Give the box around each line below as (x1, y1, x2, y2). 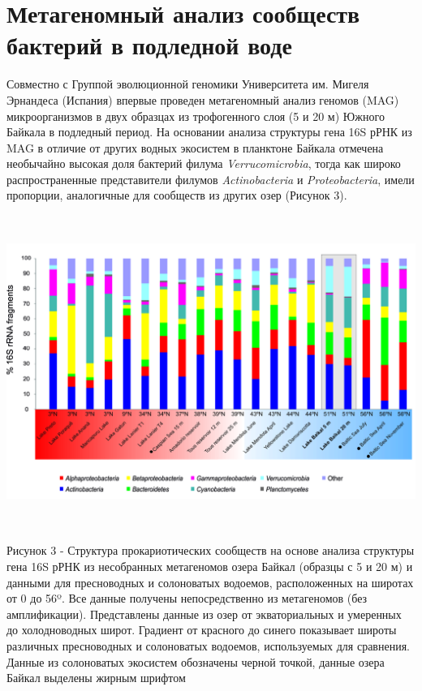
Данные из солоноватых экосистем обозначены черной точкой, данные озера (6, 653, 385, 670)
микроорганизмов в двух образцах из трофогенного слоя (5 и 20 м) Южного (6, 107, 385, 124)
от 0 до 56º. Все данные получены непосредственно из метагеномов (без (6, 590, 368, 607)
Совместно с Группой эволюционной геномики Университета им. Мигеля (6, 75, 369, 92)
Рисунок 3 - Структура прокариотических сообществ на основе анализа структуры (6, 542, 415, 559)
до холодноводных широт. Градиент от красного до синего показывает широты (6, 621, 397, 638)
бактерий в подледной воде (6, 28, 292, 62)
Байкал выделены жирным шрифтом (6, 669, 186, 686)
